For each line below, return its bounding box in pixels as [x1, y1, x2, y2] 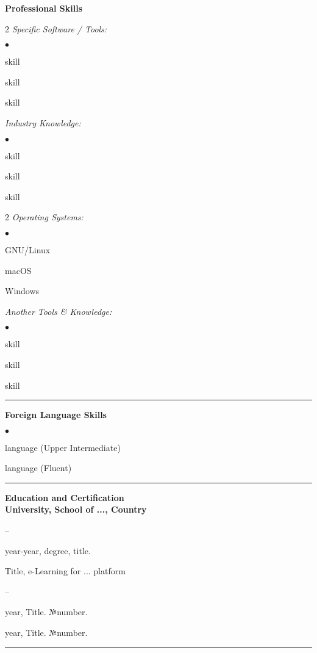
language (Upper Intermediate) [5, 441, 121, 453]
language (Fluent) [5, 461, 72, 474]
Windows [5, 284, 40, 297]
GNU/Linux [5, 243, 51, 256]
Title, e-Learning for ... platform [5, 565, 126, 577]
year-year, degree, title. [5, 544, 91, 557]
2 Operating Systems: [5, 211, 84, 223]
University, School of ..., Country [5, 503, 147, 516]
